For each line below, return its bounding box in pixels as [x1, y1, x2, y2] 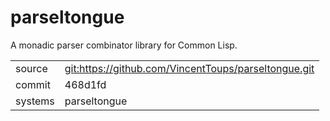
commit [15, 77, 51, 91]
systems [15, 94, 55, 108]
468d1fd [64, 77, 107, 91]
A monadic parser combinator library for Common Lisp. [10, 39, 238, 51]
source [15, 61, 48, 75]
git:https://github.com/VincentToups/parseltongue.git [64, 61, 315, 75]
